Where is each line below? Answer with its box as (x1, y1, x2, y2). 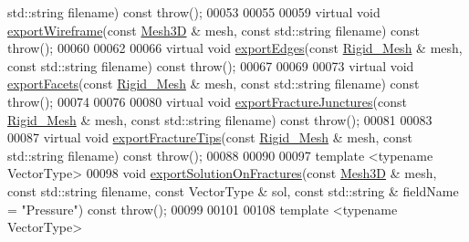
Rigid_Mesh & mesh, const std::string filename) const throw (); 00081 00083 (7, 110, 433, 129)
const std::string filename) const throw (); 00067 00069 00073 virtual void (7, 56, 414, 75)
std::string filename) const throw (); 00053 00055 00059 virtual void (7, 3, 380, 21)
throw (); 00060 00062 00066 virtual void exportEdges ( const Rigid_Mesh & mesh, (7, 38, 463, 58)
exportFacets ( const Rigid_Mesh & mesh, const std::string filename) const (7, 74, 420, 93)
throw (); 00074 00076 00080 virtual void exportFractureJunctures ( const (7, 91, 407, 110)
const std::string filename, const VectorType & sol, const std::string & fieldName (7, 181, 459, 200)
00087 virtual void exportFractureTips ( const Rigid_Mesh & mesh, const (7, 128, 412, 147)
